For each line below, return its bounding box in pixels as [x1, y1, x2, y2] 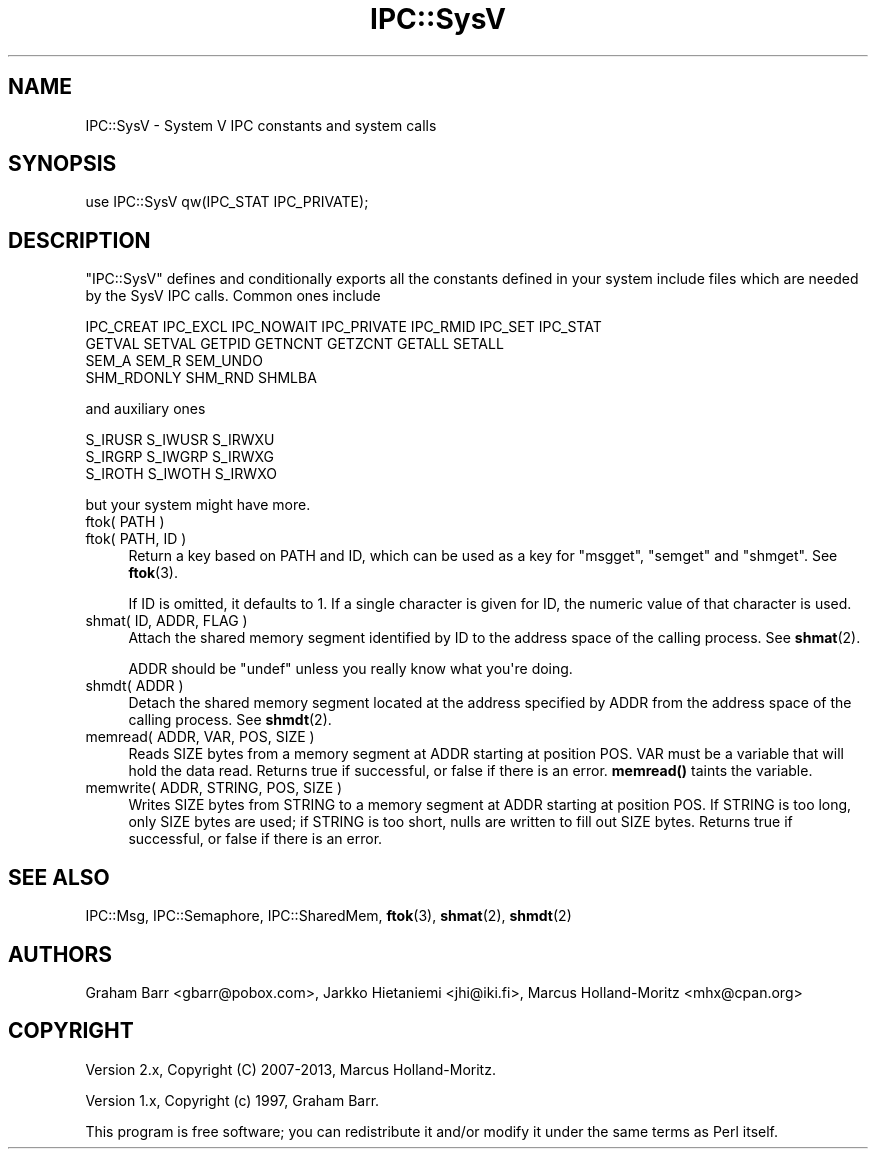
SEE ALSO [8, 864, 110, 890]
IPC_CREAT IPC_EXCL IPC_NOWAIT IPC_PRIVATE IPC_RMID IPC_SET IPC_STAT [85, 318, 602, 336]
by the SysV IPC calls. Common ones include [85, 287, 381, 305]
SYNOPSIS [8, 151, 117, 177]
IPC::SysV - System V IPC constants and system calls [85, 116, 437, 134]
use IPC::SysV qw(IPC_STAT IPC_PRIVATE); [85, 193, 369, 211]
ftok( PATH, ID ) [85, 530, 187, 548]
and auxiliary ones [85, 400, 206, 418]
